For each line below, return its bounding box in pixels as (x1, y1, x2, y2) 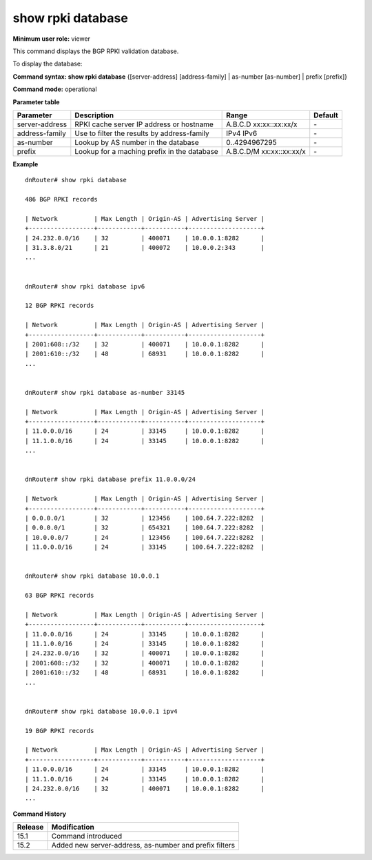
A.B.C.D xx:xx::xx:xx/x (226, 119, 298, 129)
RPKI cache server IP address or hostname (74, 119, 214, 129)
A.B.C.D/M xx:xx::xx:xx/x (226, 146, 306, 156)
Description (74, 110, 114, 120)
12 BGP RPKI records (25, 302, 94, 310)
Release (17, 822, 44, 832)
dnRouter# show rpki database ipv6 (25, 282, 145, 290)
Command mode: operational (12, 85, 97, 93)
